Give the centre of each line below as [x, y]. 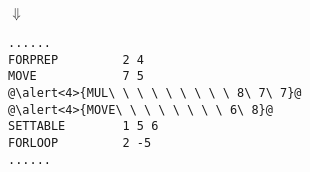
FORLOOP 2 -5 [80, 142]
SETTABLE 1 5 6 [83, 126]
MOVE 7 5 [76, 76]
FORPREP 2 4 [76, 59]
